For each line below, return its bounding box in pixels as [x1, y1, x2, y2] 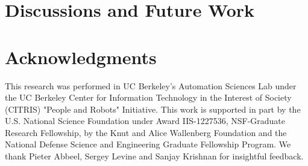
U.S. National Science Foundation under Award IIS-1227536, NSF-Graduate [5, 114, 286, 127]
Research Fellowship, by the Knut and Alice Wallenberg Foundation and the [5, 126, 287, 138]
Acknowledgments [5, 44, 157, 69]
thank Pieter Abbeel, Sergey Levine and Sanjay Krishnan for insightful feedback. [5, 150, 304, 162]
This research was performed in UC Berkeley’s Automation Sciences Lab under [5, 79, 297, 92]
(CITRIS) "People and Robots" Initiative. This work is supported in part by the [5, 102, 301, 115]
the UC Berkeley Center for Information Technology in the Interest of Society [5, 91, 292, 104]
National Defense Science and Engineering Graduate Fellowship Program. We [5, 138, 291, 150]
